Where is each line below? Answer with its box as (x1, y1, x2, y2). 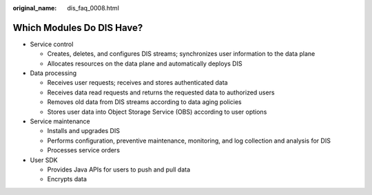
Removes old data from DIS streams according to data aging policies (47, 98, 242, 106)
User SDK (30, 156, 58, 164)
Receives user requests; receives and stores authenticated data (47, 79, 228, 87)
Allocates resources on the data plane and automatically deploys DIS (47, 59, 242, 68)
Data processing (30, 69, 77, 77)
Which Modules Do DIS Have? (12, 21, 143, 34)
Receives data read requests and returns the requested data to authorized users (47, 88, 275, 96)
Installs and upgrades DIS (47, 127, 121, 135)
